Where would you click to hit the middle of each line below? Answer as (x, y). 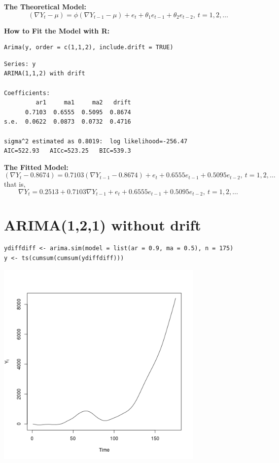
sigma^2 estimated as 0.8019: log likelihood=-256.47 (96, 141)
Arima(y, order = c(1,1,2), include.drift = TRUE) (89, 48)
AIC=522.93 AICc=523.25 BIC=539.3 (68, 151)
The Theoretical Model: (45, 6)
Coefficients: (27, 93)
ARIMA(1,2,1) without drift (103, 224)
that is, (15, 184)
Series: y (20, 64)
